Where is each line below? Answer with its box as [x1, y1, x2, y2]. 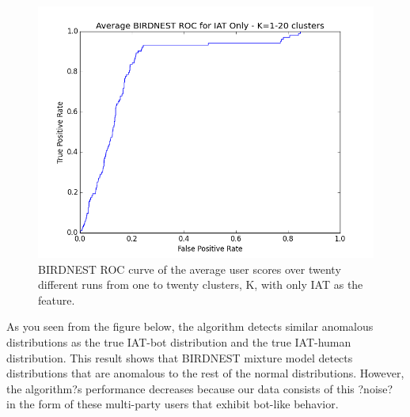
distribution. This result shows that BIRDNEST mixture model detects [6, 349, 353, 366]
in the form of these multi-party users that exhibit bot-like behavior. [6, 396, 339, 412]
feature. [38, 291, 75, 308]
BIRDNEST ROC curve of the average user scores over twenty [38, 260, 341, 277]
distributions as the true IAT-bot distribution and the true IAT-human [6, 333, 351, 350]
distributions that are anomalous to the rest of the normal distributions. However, [6, 365, 404, 381]
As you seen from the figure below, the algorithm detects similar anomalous [6, 318, 374, 335]
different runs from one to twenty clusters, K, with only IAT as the [38, 276, 363, 293]
